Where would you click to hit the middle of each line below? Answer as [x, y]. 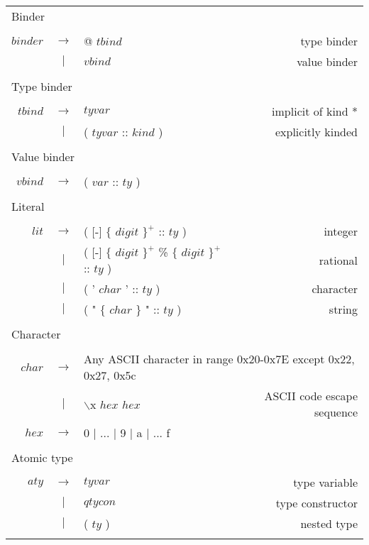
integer [341, 231]
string [343, 309]
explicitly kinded [316, 132]
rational [338, 260]
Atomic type [42, 457]
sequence [336, 412]
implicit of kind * [315, 111]
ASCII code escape [311, 396]
